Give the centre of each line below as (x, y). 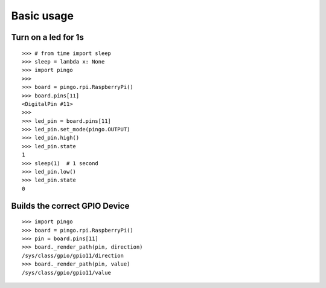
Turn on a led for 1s (47, 37)
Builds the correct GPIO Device (70, 206)
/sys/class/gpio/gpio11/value (67, 273)
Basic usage (42, 16)
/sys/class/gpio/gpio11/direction (73, 255)
